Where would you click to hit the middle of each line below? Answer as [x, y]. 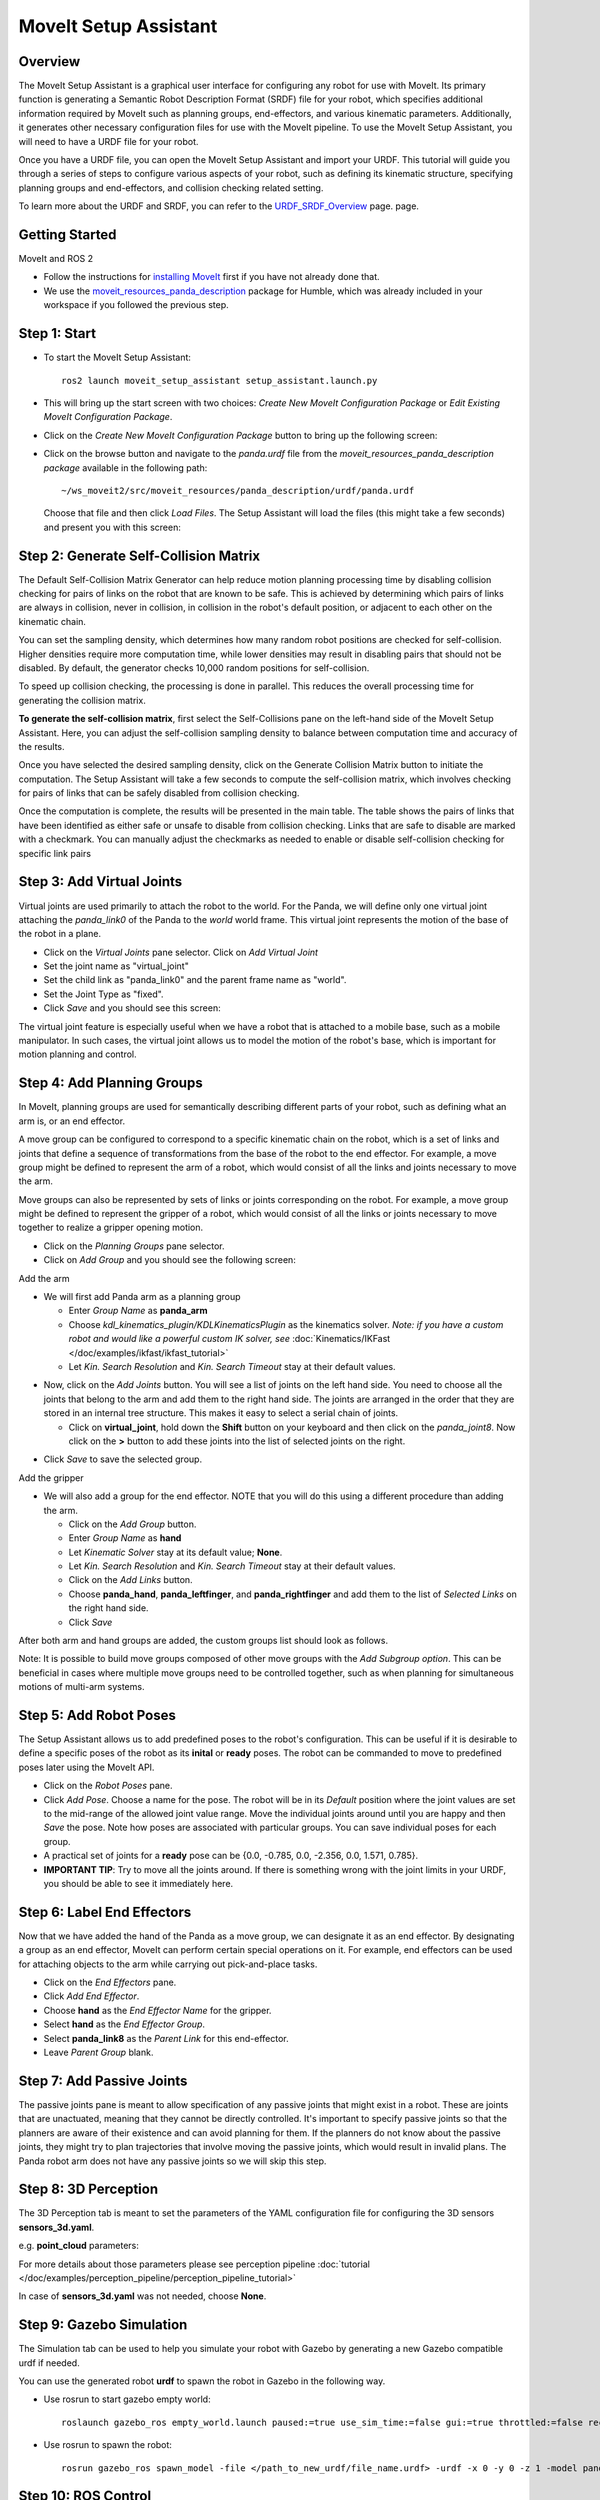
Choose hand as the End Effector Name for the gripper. [157, 2010]
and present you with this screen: [112, 527]
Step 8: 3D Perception [88, 2189]
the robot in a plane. [60, 934]
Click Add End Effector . [91, 1996]
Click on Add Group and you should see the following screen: [170, 1260]
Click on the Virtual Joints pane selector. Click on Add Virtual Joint [181, 952]
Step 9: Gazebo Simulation [103, 2325]
